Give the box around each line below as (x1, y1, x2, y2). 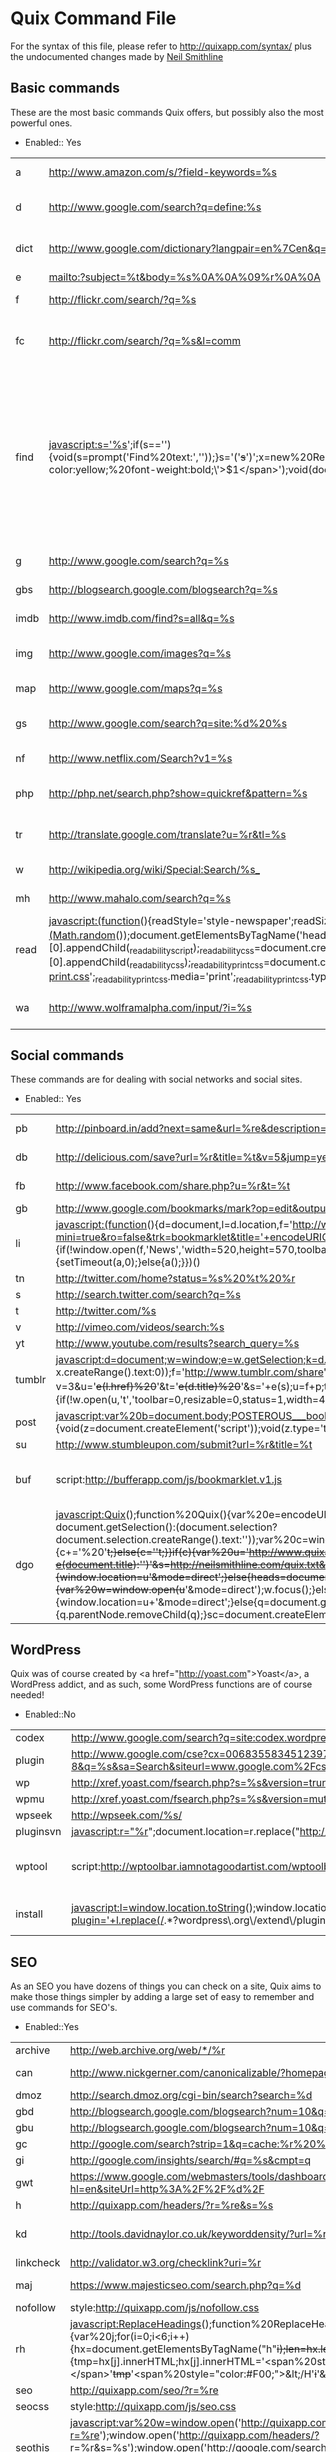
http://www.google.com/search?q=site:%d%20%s (48, 716, 288, 730)
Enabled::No (24, 1708, 77, 1721)
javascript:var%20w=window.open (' (69, 2416, 242, 2430)
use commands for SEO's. (10, 2002, 118, 2014)
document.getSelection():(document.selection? (55, 1520, 278, 1534)
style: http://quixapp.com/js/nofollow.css (69, 2301, 260, 2315)
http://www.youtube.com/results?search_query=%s (55, 1337, 300, 1351)
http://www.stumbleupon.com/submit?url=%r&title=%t (55, 1437, 313, 1451)
